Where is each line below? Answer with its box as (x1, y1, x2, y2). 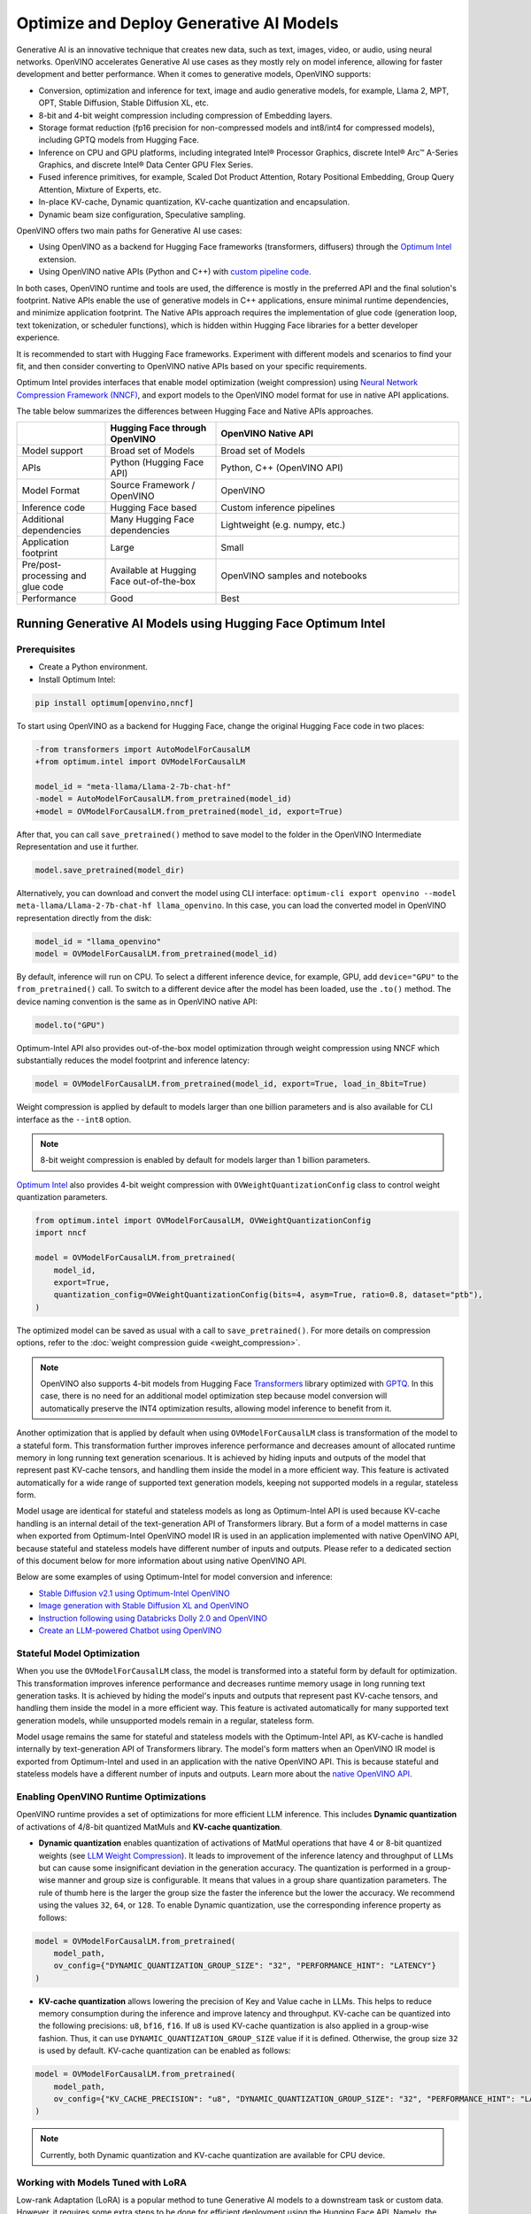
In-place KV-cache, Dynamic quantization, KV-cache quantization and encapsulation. (38, 197, 350, 207)
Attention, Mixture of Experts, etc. (38, 184, 162, 195)
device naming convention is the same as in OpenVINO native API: (16, 996, 258, 1007)
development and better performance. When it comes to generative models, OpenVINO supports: (16, 69, 372, 80)
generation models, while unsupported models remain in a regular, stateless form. (16, 1715, 314, 1726)
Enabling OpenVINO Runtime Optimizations (16, 1791, 207, 1803)
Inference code (21, 501, 86, 514)
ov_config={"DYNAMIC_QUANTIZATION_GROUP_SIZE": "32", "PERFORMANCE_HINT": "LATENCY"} (53, 1961, 437, 1970)
